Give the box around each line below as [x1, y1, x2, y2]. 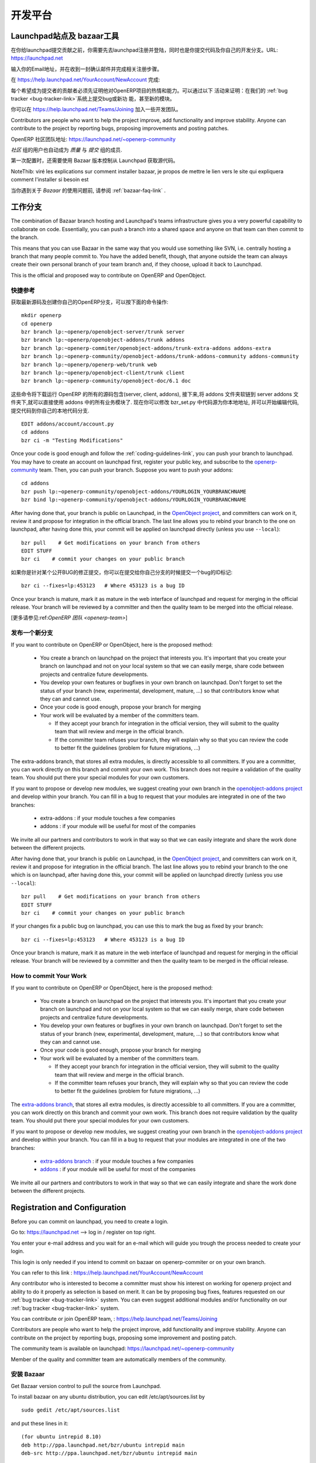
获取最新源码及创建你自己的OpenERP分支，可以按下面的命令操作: [11, 298, 169, 305]
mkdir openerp [21, 312, 61, 319]
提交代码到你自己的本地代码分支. [11, 407, 90, 414]
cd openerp [21, 320, 53, 327]
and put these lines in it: [11, 1420, 68, 1427]
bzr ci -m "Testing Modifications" [21, 437, 123, 444]
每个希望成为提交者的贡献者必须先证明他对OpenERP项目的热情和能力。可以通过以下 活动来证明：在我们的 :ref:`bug [11, 87, 288, 94]
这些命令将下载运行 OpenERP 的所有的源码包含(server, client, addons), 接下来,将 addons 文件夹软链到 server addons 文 [11, 390, 299, 397]
